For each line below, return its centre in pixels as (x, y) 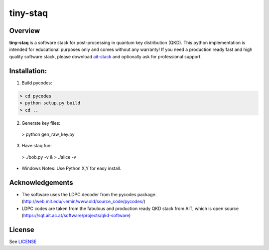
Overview (25, 31)
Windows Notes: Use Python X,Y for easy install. (71, 168)
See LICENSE (23, 242)
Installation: (28, 71)
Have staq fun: (37, 146)
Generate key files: (41, 123)
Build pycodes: (37, 83)
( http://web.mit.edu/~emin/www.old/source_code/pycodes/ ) (83, 202)
